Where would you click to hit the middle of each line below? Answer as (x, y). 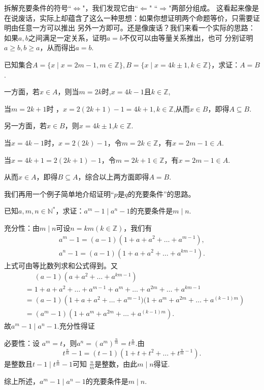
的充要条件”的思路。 (161, 193)
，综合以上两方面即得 (113, 177)
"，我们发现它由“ (110, 8)
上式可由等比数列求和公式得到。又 (61, 265)
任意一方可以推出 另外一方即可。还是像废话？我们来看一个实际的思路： (137, 28)
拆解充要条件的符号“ (38, 8)
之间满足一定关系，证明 (67, 37)
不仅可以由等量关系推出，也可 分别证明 (188, 37)
